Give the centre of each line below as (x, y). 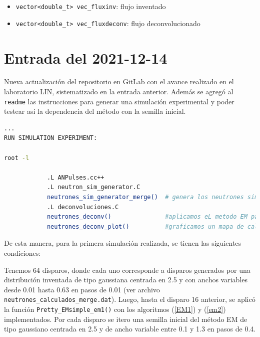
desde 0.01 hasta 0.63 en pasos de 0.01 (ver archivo (82, 289)
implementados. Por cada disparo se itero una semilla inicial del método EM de (126, 319)
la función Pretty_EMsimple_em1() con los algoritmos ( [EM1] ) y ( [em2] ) (115, 309)
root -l (17, 158)
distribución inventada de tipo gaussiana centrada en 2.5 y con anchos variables (126, 280)
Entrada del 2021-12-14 (86, 57)
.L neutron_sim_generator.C (93, 187)
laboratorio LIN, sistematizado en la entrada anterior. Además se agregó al (119, 92)
